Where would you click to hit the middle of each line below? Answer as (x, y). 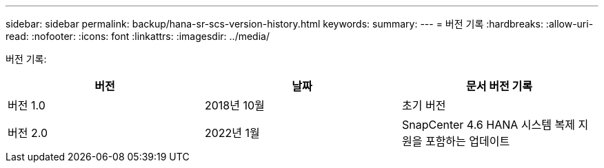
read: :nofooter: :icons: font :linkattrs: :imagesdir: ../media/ (138, 36)
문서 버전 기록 (499, 86)
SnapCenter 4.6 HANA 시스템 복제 (488, 125)
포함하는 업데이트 (467, 141)
